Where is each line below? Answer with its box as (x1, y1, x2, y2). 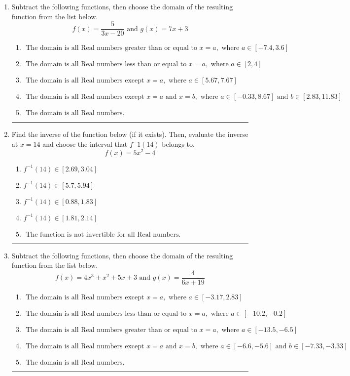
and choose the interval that (42, 138, 128, 149)
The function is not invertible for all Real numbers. (26, 231, 181, 238)
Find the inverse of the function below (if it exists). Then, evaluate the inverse (11, 129, 248, 139)
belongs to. (162, 138, 195, 149)
